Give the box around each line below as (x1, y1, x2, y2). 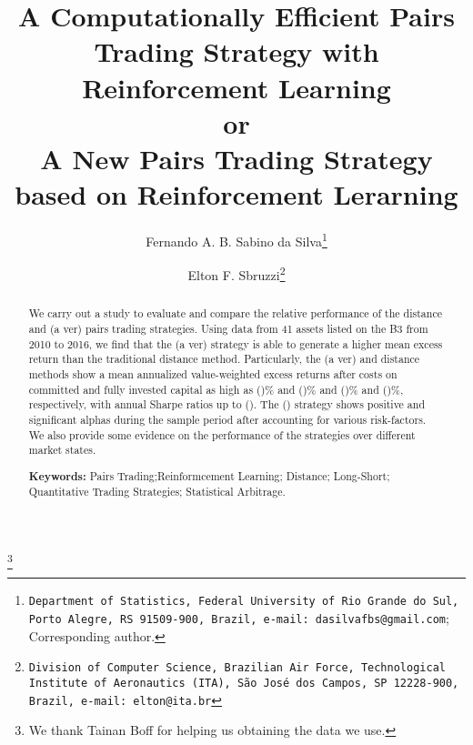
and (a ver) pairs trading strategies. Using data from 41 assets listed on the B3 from (28, 321, 428, 337)
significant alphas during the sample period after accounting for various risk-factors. (28, 411, 427, 427)
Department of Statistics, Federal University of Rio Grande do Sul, (28, 595, 459, 609)
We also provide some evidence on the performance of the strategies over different (28, 427, 416, 442)
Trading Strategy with (94, 33, 379, 70)
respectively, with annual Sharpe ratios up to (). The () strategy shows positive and (28, 397, 426, 412)
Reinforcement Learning (82, 68, 391, 106)
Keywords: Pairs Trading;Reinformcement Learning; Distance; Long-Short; (28, 468, 390, 484)
